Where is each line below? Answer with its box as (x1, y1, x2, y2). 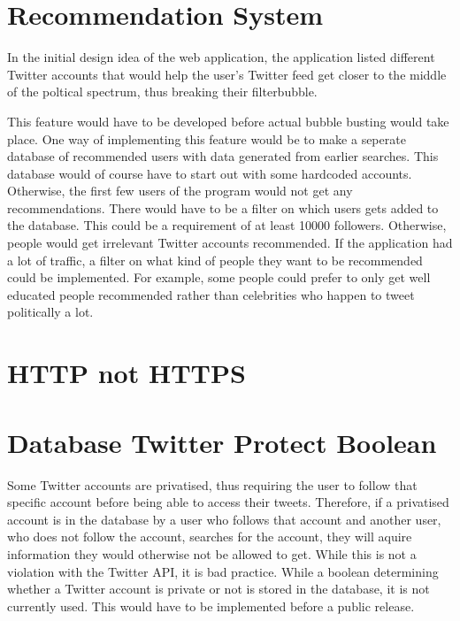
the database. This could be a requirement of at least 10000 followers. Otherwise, (7, 216, 447, 234)
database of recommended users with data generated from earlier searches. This (7, 147, 439, 165)
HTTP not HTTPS (7, 355, 246, 391)
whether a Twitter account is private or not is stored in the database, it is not (7, 579, 430, 598)
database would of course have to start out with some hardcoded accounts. (7, 164, 412, 182)
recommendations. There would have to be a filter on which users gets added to (7, 198, 439, 217)
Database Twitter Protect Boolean (7, 424, 437, 460)
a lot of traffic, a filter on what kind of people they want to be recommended (7, 250, 423, 269)
